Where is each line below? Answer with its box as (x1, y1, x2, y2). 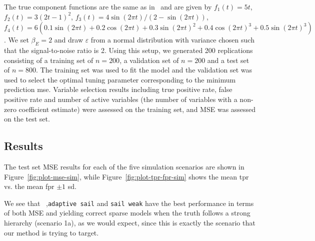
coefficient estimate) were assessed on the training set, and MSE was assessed (18, 103, 256, 114)
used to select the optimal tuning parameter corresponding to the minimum (4, 74, 236, 84)
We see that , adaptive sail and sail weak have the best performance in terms (4, 197, 254, 208)
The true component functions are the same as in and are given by (4, 1, 212, 11)
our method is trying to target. (4, 227, 99, 237)
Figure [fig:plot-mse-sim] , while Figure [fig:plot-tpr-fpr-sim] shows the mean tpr (4, 171, 249, 181)
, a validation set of (119, 54, 179, 65)
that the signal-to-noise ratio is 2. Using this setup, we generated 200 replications (4, 44, 253, 55)
